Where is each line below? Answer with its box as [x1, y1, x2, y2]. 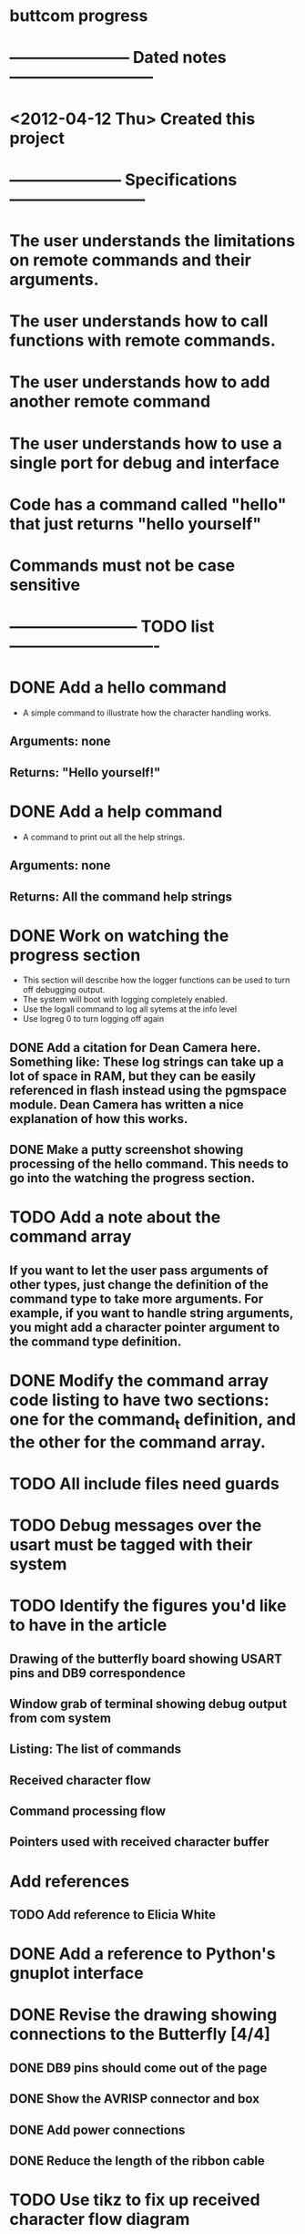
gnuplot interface [9, 1963, 144, 1983]
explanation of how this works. [9, 1111, 188, 1127]
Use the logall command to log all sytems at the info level [22, 1004, 238, 1014]
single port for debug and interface [9, 452, 280, 473]
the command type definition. [9, 1333, 182, 1349]
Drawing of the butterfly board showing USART [9, 1651, 282, 1666]
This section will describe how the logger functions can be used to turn [22, 974, 290, 985]
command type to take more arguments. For [9, 1291, 264, 1306]
